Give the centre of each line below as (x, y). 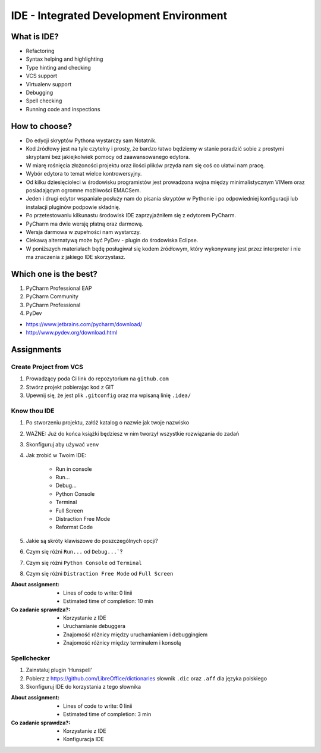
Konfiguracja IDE (84, 739)
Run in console (74, 469)
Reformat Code (74, 527)
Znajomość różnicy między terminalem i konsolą (122, 643)
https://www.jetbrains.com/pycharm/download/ (84, 324)
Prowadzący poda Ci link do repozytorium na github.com (97, 379)
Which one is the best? (54, 274)
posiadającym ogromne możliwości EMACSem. (84, 190)
